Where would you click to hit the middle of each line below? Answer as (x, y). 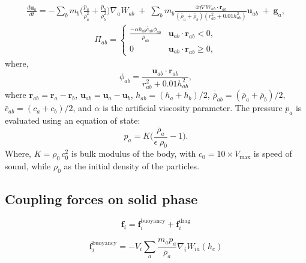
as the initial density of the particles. (132, 166)
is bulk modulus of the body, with (133, 153)
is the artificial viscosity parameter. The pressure (192, 108)
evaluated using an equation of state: (73, 120)
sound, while (28, 166)
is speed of (273, 153)
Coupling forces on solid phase (101, 199)
